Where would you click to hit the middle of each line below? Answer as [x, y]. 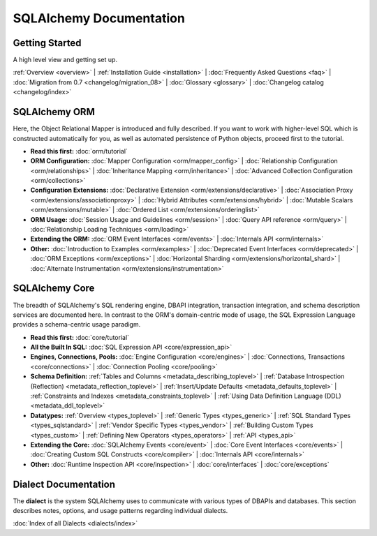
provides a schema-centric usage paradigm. [77, 325]
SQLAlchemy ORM [54, 112]
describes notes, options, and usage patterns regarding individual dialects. [120, 511]
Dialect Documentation [64, 484]
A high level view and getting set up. [65, 60]
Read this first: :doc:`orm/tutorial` [79, 151]
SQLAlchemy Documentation [99, 18]
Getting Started [47, 43]
